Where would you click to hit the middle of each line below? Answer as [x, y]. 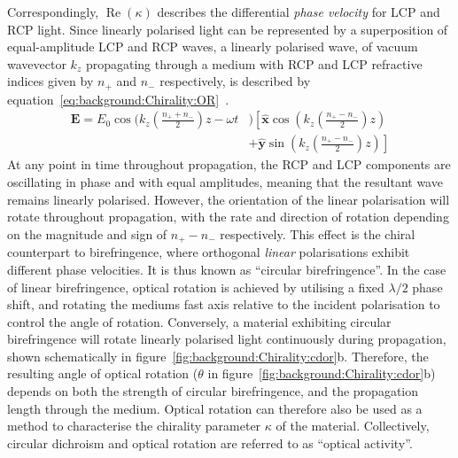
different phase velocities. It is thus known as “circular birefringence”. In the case [227, 269]
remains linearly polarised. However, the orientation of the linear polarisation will [229, 199]
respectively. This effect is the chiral [318, 233]
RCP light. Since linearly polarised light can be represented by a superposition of [228, 29]
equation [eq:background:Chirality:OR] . [118, 99]
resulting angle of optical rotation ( [103, 373]
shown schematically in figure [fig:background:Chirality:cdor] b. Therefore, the [218, 356]
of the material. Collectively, [353, 426]
